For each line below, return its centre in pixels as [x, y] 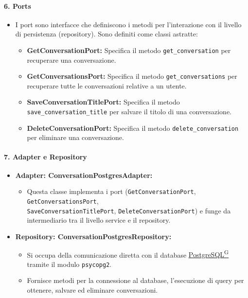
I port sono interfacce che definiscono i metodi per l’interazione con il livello [128, 24]
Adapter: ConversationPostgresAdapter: [84, 175]
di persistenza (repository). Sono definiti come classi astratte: [106, 34]
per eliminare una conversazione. [75, 137]
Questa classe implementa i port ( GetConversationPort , [111, 191]
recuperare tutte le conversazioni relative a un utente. [107, 85]
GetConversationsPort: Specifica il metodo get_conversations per [132, 76]
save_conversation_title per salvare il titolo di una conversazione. [129, 112]
